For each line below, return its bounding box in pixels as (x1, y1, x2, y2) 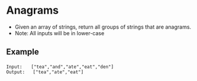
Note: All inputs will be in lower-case (14, 29, 105, 36)
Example (6, 47, 39, 57)
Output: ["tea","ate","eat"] (6, 69, 84, 75)
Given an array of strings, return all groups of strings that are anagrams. (14, 23, 192, 30)
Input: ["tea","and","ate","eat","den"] (6, 64, 114, 70)
